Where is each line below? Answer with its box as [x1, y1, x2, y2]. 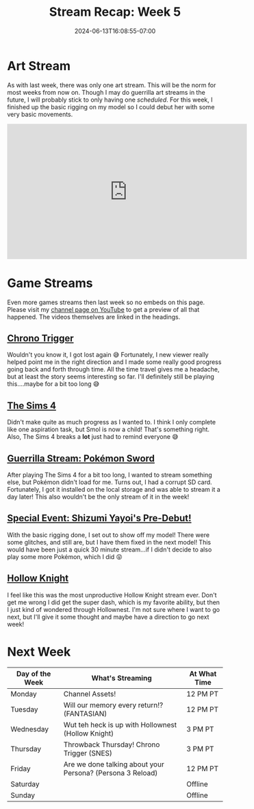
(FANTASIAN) [63, 709, 107, 718]
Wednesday [10, 724, 49, 733]
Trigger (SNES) [63, 748, 113, 757]
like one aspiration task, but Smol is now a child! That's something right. [7, 425, 210, 433]
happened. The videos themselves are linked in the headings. [7, 312, 181, 321]
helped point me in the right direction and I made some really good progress [7, 358, 222, 366]
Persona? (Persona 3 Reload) [63, 768, 158, 777]
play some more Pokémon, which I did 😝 [7, 552, 123, 560]
